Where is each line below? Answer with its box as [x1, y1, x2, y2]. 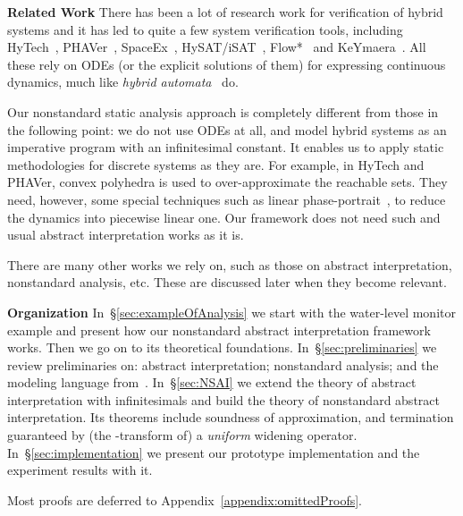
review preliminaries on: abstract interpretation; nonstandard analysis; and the [7, 355, 439, 374]
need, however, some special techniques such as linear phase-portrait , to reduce [7, 190, 446, 208]
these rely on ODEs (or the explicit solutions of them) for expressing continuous [7, 55, 446, 73]
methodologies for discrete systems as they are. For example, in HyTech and [7, 155, 425, 173]
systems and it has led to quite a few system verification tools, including [7, 20, 403, 38]
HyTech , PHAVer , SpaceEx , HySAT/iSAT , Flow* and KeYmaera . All [7, 38, 426, 56]
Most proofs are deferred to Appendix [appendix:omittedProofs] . [7, 490, 363, 509]
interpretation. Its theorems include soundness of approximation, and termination [7, 408, 454, 427]
